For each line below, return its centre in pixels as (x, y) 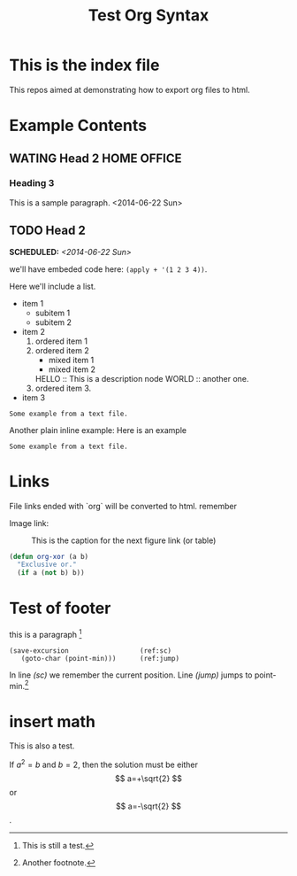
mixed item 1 (71, 360)
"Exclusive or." (47, 565)
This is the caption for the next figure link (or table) (124, 540)
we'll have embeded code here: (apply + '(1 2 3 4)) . (108, 269)
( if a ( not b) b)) (51, 573)
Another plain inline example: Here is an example (98, 430)
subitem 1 (53, 313)
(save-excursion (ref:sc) (91, 651)
